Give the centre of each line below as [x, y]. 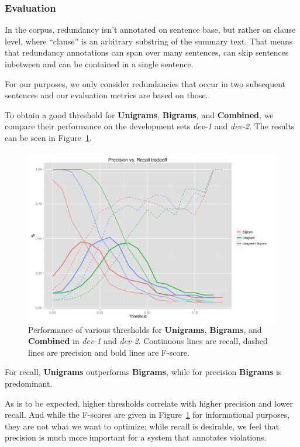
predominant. [29, 383]
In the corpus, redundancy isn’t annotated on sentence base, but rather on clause [150, 30]
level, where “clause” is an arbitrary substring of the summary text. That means [149, 41]
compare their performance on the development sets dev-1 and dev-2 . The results [150, 126]
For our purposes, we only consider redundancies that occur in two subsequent [145, 83]
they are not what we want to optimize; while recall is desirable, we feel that [142, 426]
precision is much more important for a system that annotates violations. [136, 437]
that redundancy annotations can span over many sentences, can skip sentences [147, 52]
